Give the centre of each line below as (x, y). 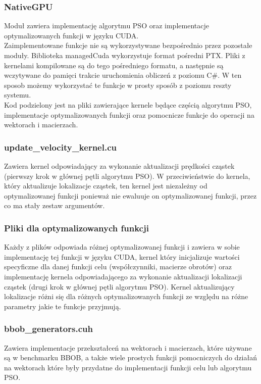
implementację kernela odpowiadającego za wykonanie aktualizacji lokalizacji (123, 276)
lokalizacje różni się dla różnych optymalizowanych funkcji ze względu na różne (126, 296)
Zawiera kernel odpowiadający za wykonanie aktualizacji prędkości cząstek (119, 165)
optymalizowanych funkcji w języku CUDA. (71, 35)
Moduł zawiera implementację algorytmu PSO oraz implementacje (107, 26)
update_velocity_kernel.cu (60, 147)
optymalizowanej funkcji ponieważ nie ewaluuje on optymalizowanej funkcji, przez (130, 195)
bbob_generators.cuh (48, 329)
